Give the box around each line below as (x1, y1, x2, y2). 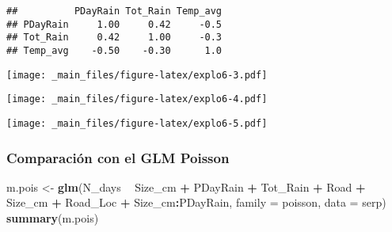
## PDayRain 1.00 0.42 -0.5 (6, 18, 223, 30)
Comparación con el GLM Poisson (6, 147, 230, 167)
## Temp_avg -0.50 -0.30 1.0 (6, 44, 223, 56)
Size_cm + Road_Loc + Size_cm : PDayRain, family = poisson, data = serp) (6, 194, 386, 211)
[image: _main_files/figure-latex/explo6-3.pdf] (6, 69, 268, 81)
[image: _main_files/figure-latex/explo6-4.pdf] (6, 93, 268, 105)
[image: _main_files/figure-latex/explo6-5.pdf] (6, 117, 268, 129)
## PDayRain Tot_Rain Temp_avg (6, 6, 223, 17)
